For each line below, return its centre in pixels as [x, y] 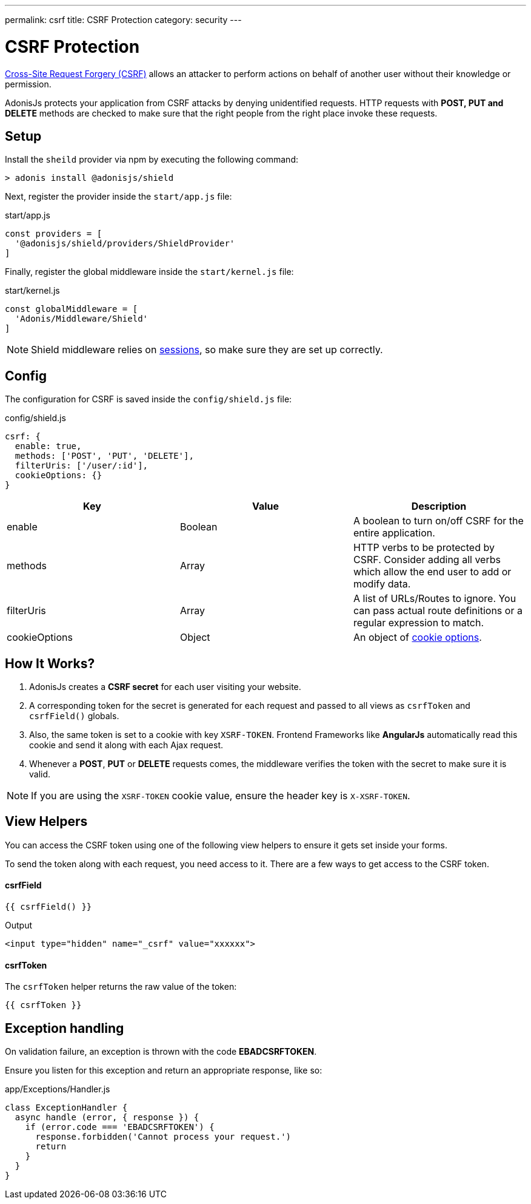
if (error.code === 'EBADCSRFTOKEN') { [120, 1127]
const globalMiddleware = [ [72, 309]
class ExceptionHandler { [66, 1108]
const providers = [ [54, 234]
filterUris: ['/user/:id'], [82, 466]
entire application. [394, 533]
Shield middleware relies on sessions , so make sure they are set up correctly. [207, 350]
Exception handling [65, 1028]
